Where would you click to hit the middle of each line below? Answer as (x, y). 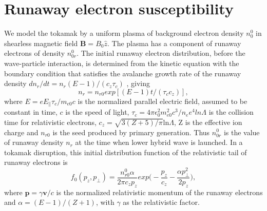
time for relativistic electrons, (50, 122)
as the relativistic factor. (161, 202)
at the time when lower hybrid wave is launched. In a (159, 142)
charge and (21, 132)
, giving (138, 83)
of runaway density (34, 142)
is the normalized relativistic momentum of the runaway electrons (159, 192)
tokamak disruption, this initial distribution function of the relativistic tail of (126, 152)
